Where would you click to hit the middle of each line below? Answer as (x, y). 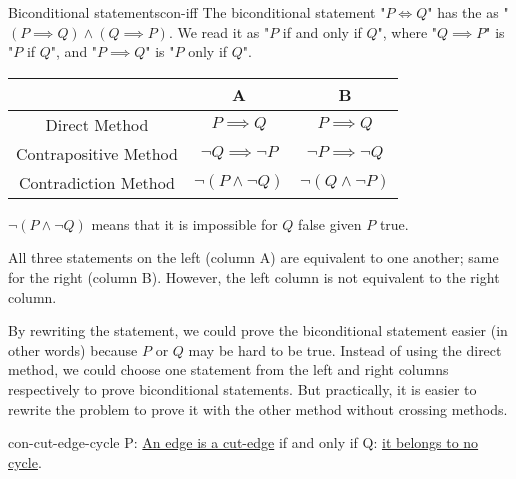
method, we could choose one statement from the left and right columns (228, 369)
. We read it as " (219, 31)
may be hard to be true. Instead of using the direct (345, 349)
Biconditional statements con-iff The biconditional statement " (197, 12)
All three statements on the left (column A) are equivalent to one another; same (253, 257)
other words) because (73, 349)
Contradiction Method (97, 182)
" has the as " (468, 12)
